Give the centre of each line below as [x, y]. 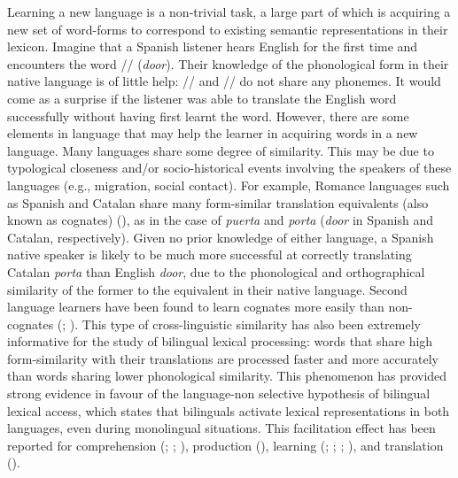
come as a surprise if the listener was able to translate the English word [202, 98]
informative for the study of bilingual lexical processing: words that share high [220, 341]
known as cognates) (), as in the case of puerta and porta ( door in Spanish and [221, 220]
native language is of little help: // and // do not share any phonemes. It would [224, 81]
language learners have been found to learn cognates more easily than [196, 307]
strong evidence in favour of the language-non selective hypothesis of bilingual [219, 393]
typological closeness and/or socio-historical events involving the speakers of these [229, 168]
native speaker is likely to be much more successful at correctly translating [210, 254]
